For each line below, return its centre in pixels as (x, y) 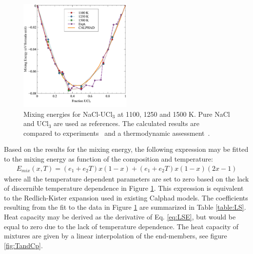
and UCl (36, 123)
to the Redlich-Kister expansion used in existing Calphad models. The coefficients (126, 197)
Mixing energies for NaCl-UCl (68, 114)
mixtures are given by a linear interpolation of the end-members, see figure (116, 236)
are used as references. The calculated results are (126, 123)
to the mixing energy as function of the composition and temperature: (108, 158)
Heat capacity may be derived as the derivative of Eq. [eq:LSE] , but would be (120, 216)
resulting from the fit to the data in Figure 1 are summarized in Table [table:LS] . (125, 207)
